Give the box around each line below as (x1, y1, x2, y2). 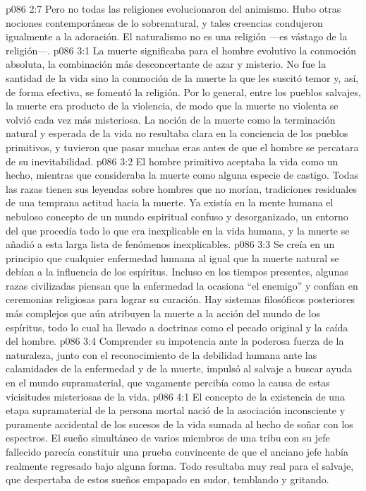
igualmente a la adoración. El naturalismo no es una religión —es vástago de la (6, 29, 348, 44)
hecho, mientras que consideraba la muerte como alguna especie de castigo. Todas (6, 167, 359, 182)
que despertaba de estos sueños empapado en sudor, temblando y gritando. (6, 472, 329, 487)
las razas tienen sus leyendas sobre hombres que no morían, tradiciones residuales (6, 181, 357, 196)
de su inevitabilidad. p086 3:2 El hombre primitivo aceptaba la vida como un (6, 153, 338, 168)
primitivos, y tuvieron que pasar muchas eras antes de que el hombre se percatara (6, 139, 359, 154)
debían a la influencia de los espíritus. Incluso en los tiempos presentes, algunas (6, 264, 348, 279)
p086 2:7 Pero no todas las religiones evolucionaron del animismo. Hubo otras (6, 1, 341, 16)
